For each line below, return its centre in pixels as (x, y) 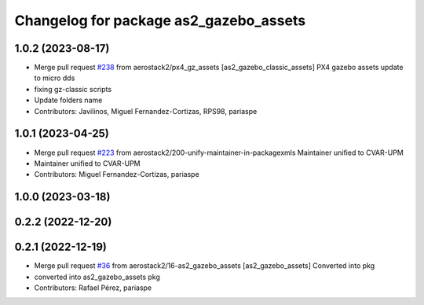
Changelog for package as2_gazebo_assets (160, 20)
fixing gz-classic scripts (73, 89)
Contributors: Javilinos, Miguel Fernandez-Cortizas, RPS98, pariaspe (146, 111)
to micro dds (55, 78)
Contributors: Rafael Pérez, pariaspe (93, 288)
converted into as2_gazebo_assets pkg (97, 277)
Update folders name (68, 100)
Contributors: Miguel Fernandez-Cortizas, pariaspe (117, 175)
